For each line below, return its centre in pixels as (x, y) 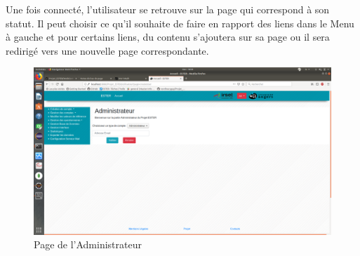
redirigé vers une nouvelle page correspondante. (107, 50)
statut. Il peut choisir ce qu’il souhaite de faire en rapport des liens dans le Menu (180, 23)
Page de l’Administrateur (88, 244)
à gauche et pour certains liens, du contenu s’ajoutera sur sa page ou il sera (168, 37)
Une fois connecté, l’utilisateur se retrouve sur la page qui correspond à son (168, 9)
